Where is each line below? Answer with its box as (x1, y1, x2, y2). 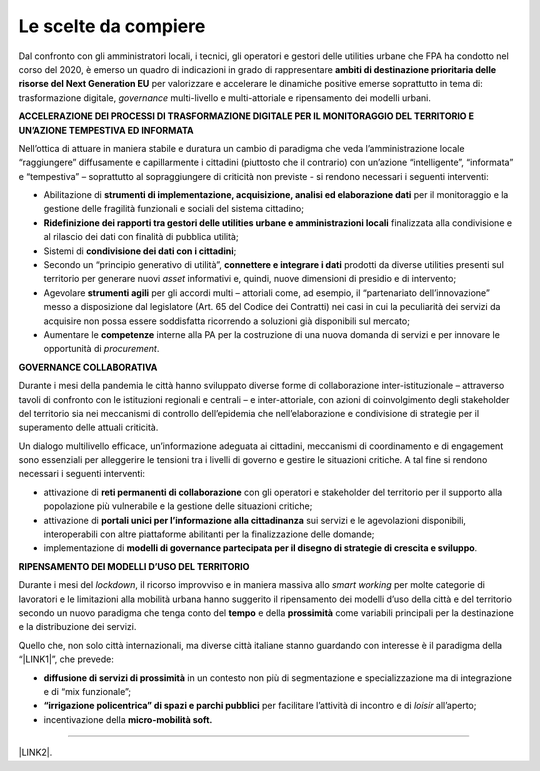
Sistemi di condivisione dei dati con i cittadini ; (43, 245, 237, 257)
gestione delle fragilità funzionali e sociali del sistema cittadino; (43, 203, 305, 215)
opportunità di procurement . (43, 343, 160, 355)
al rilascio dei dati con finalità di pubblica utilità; (43, 231, 239, 243)
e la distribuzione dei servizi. (18, 621, 137, 633)
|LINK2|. (18, 746, 53, 759)
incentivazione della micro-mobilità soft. (43, 713, 213, 725)
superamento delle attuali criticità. (18, 421, 159, 434)
